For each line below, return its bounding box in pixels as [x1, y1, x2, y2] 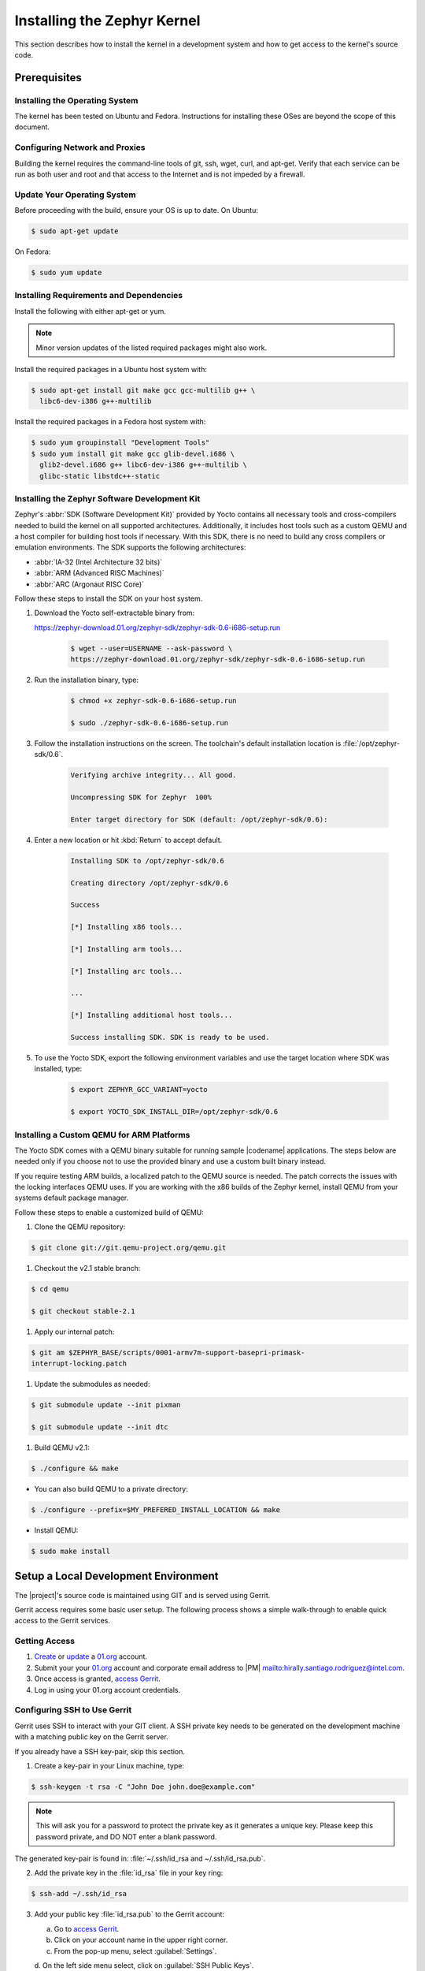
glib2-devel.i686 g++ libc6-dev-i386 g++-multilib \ [39, 460, 247, 469]
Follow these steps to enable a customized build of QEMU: [14, 1207, 204, 1217]
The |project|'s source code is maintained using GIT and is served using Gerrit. [14, 1590, 271, 1600]
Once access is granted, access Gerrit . [34, 1674, 161, 1683]
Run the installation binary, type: [34, 675, 139, 685]
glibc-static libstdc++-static [39, 471, 161, 480]
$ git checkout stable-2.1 [31, 1307, 135, 1316]
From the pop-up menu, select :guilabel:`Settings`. [54, 1946, 217, 1955]
